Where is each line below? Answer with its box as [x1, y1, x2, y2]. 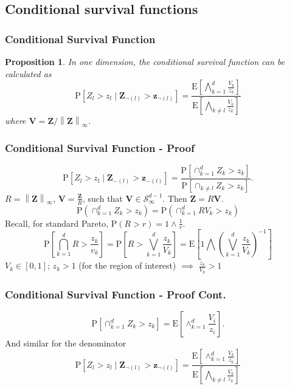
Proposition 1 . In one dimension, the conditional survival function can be [5, 55, 285, 67]
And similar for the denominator [5, 336, 126, 349]
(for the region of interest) [78, 259, 176, 272]
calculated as [5, 67, 52, 80]
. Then [162, 191, 187, 204]
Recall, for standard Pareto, [5, 216, 109, 229]
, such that [83, 191, 123, 204]
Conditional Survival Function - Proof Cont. [5, 286, 226, 301]
